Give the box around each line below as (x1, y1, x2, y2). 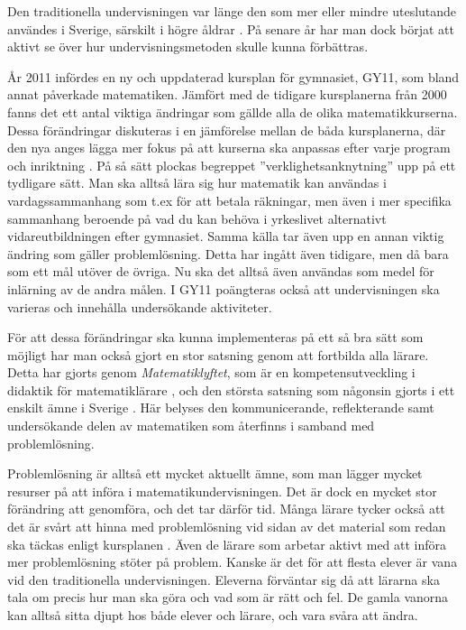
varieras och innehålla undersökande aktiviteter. (7, 297, 272, 316)
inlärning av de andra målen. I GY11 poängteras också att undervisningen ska (7, 279, 440, 298)
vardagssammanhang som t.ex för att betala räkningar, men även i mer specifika (7, 190, 452, 209)
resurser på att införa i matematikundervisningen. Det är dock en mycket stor (7, 481, 437, 500)
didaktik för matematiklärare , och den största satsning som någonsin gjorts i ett (7, 380, 455, 399)
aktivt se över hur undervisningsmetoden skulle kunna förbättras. (7, 37, 369, 56)
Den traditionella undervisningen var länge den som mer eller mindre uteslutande (7, 2, 457, 20)
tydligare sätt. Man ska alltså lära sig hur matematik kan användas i (7, 173, 387, 192)
